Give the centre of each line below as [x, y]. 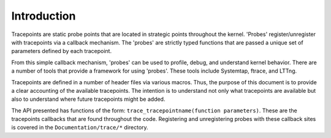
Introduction [44, 16]
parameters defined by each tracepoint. [62, 51]
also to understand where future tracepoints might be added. [88, 99]
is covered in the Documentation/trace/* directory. [80, 128]
